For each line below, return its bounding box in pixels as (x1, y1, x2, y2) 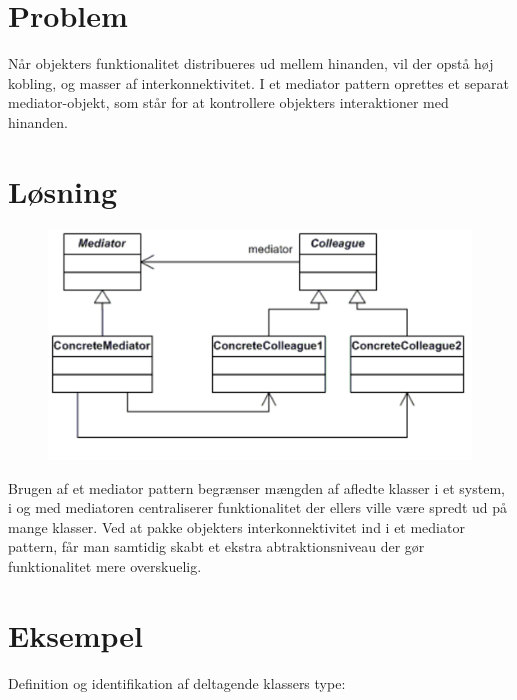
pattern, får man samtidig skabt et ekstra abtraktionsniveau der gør (8, 536, 425, 557)
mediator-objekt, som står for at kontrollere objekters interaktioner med (8, 92, 449, 113)
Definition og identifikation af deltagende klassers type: (8, 672, 346, 693)
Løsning (8, 170, 118, 211)
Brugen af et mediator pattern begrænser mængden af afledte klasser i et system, (8, 477, 505, 498)
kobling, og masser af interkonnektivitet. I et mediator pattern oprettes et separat (8, 72, 510, 93)
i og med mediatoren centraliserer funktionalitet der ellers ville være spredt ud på (8, 497, 508, 518)
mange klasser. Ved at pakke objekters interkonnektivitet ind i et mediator (8, 516, 465, 537)
